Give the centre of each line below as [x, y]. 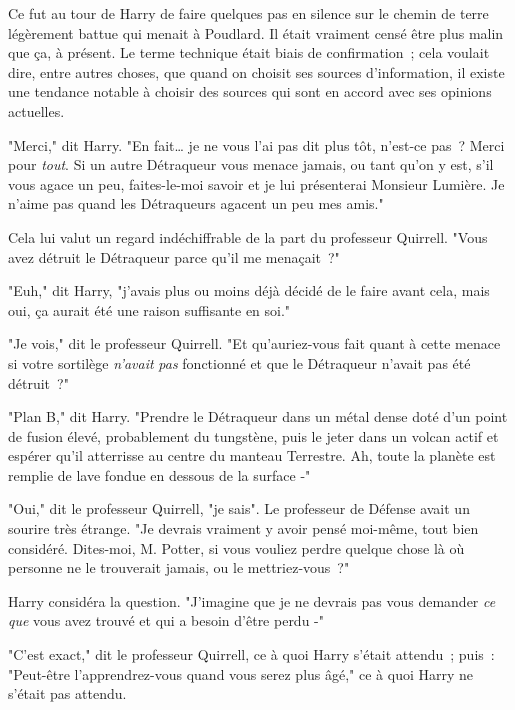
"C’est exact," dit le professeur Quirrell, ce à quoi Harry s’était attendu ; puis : [251, 654]
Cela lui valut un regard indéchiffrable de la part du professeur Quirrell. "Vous [248, 236]
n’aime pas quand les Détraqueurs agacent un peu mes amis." [196, 203]
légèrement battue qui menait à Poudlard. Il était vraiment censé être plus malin [256, 32]
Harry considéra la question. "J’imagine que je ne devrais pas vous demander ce [252, 600]
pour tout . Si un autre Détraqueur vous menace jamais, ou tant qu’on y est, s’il [251, 164]
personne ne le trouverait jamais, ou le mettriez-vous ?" [179, 567]
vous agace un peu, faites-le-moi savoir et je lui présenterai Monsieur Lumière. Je [256, 183]
